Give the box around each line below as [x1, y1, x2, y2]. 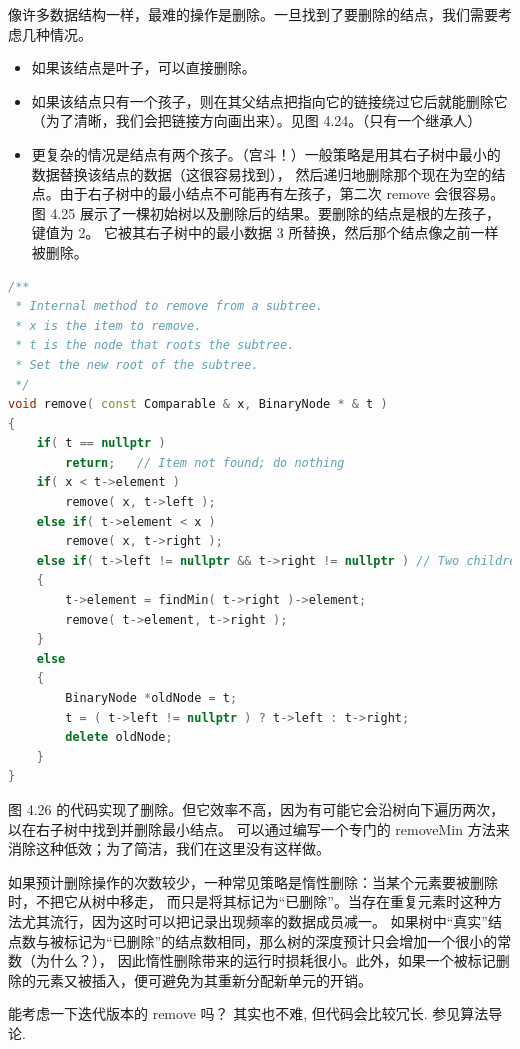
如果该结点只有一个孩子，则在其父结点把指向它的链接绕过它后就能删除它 [31, 90, 508, 111]
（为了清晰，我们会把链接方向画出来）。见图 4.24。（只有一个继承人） [31, 110, 482, 131]
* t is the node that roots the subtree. [15, 338, 295, 353]
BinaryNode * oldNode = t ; [65, 691, 238, 705]
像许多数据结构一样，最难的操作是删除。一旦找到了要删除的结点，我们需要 [8, 4, 498, 24]
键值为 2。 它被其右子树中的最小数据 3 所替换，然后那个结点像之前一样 [31, 222, 499, 243]
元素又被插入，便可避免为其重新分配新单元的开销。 [35, 969, 372, 990]
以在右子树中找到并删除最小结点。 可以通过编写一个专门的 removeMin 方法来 [8, 818, 510, 839]
